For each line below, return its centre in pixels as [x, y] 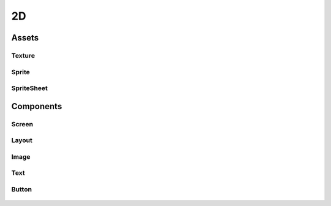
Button [21, 189]
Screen [22, 124]
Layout [22, 140]
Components [37, 106]
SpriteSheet [30, 88]
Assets [25, 38]
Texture [23, 55]
